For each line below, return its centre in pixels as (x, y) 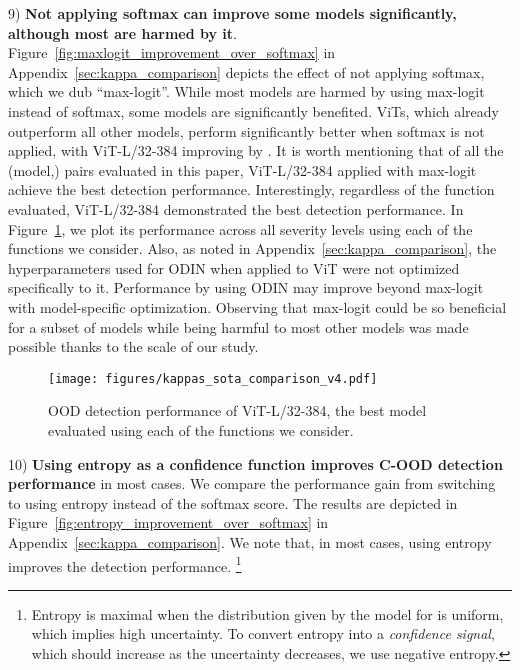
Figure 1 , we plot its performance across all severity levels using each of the (240, 228)
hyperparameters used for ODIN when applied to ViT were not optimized (234, 267)
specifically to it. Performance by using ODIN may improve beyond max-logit (246, 287)
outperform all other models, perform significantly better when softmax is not (246, 130)
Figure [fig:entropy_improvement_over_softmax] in (168, 522)
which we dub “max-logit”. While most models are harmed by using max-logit (246, 91)
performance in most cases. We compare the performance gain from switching (252, 483)
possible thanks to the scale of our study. (133, 346)
